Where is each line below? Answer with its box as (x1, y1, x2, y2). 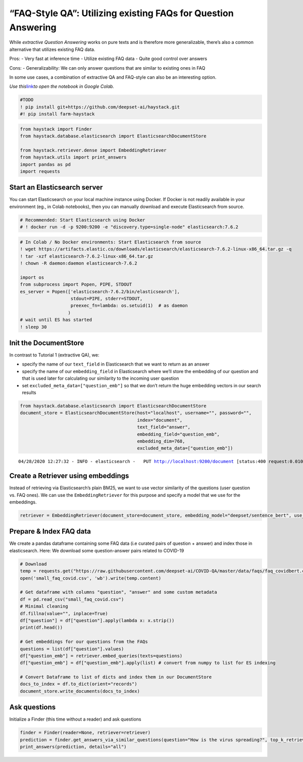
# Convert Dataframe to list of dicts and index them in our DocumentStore (20, 674, 212, 680)
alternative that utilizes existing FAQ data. (9, 46, 95, 53)
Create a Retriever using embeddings (9, 472, 129, 480)
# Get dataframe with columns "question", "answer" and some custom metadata (20, 589, 217, 595)
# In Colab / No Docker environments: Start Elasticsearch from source (20, 239, 201, 245)
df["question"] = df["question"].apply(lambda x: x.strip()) (20, 618, 175, 623)
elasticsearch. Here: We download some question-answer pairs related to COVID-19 (9, 547, 184, 553)
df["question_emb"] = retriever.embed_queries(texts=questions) (20, 653, 183, 658)
